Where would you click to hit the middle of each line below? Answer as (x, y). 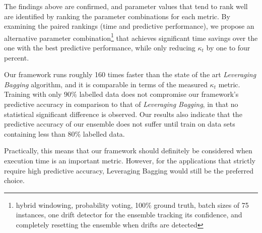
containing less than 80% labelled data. (64, 133)
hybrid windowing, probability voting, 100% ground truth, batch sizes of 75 (132, 205)
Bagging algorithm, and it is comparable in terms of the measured (106, 84)
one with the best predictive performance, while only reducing (100, 48)
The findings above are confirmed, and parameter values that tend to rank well (126, 6)
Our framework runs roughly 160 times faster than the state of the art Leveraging (130, 74)
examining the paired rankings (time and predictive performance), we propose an (129, 26)
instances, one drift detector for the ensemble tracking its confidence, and (129, 215)
